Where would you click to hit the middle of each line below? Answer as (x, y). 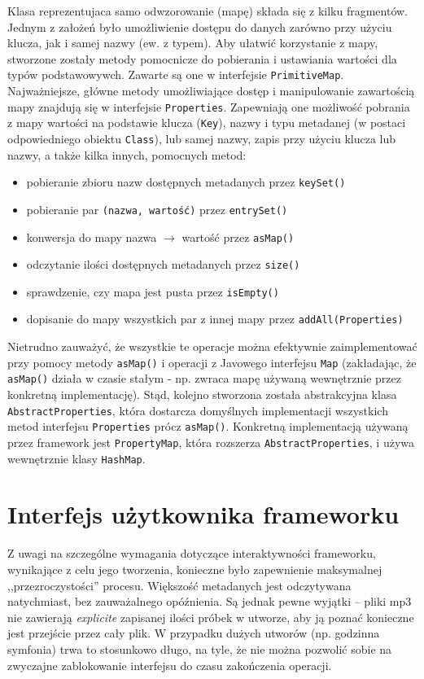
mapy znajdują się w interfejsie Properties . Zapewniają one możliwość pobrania (209, 106)
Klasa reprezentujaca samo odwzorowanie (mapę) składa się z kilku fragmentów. (208, 11)
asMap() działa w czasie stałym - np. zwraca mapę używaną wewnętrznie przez (204, 378)
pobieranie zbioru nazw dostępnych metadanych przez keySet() (186, 182)
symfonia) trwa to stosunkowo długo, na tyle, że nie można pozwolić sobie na (200, 648)
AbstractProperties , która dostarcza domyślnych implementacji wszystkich (198, 410)
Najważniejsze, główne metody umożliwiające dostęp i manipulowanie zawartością (211, 91)
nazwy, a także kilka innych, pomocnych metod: (127, 154)
